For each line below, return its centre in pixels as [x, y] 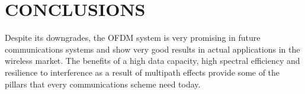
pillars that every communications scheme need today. [103, 84]
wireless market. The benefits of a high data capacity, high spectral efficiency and [152, 61]
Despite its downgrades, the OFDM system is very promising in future [133, 38]
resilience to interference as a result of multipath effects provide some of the [142, 72]
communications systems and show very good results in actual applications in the [152, 49]
